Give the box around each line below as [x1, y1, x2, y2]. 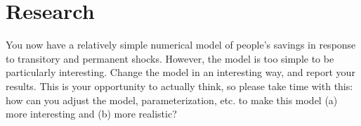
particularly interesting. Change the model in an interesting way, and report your [6, 65, 355, 80]
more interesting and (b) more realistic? [6, 106, 177, 121]
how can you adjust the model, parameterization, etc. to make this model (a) [6, 92, 338, 107]
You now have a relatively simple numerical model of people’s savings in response [6, 37, 356, 52]
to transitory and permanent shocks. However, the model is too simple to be [6, 51, 334, 65]
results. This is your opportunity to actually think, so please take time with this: [6, 78, 353, 93]
